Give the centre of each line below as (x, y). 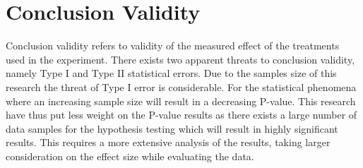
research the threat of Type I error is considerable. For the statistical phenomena (181, 86)
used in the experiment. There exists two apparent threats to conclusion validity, (180, 59)
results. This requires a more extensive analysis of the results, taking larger (168, 142)
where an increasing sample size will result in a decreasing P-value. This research (181, 101)
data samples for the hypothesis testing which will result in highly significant (172, 128)
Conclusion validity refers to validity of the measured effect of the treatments (173, 46)
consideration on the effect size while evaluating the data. (130, 156)
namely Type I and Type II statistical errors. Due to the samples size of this (171, 73)
